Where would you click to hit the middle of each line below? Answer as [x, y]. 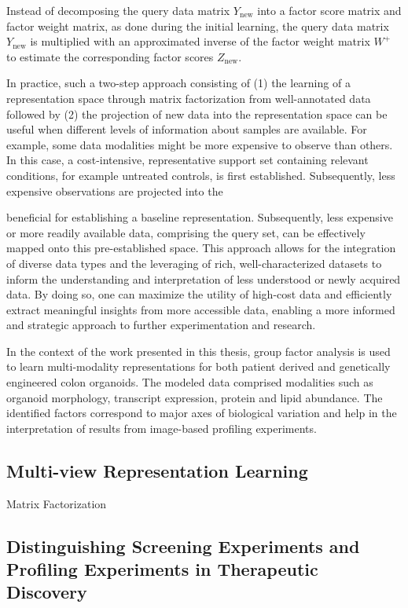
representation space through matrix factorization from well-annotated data [189, 98]
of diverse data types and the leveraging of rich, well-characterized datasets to [194, 263]
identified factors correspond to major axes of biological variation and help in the [202, 413]
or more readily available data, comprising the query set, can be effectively [186, 232]
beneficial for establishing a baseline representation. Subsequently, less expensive [200, 217]
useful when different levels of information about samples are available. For [187, 129]
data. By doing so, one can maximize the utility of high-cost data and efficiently [199, 294]
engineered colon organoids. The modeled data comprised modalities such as [190, 382]
